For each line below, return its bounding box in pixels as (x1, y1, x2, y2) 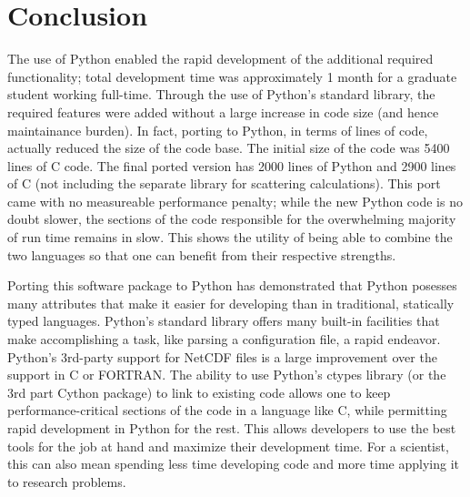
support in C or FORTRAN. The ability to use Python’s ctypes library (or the (7, 365, 446, 384)
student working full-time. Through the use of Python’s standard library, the (7, 85, 435, 104)
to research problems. (7, 472, 126, 491)
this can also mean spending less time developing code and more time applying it (7, 454, 460, 473)
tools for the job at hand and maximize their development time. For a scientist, (7, 436, 449, 455)
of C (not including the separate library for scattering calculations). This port (7, 174, 441, 193)
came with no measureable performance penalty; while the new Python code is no (7, 191, 463, 210)
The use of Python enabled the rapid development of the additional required (7, 49, 434, 68)
